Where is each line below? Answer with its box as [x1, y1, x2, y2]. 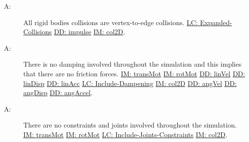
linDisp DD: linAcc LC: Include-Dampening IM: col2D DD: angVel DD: [23, 78, 237, 88]
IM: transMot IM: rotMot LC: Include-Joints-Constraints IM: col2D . [23, 129, 228, 139]
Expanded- [199, 17, 232, 27]
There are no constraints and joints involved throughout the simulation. [23, 120, 237, 130]
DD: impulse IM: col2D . [54, 27, 125, 37]
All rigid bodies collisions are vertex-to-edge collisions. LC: [23, 17, 198, 27]
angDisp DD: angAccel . [23, 87, 93, 98]
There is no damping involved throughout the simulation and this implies [23, 59, 242, 69]
